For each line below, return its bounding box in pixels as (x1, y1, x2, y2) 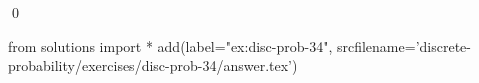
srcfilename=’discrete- (336, 35, 471, 56)
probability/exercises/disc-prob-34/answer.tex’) (8, 55, 298, 76)
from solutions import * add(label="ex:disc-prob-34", (8, 35, 333, 56)
